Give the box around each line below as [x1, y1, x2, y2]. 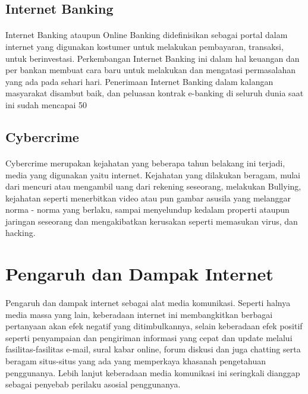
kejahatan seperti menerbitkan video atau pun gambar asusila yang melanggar [5, 191, 291, 204]
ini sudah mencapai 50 [5, 98, 87, 111]
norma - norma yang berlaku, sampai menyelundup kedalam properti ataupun [5, 203, 290, 216]
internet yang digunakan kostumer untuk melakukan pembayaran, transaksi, [5, 40, 284, 52]
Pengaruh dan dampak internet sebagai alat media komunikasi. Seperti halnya [5, 297, 291, 309]
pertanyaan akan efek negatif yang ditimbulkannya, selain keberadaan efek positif [5, 320, 303, 332]
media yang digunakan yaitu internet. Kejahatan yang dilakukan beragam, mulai [5, 168, 300, 181]
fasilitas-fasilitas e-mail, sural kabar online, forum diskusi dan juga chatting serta [5, 343, 301, 355]
